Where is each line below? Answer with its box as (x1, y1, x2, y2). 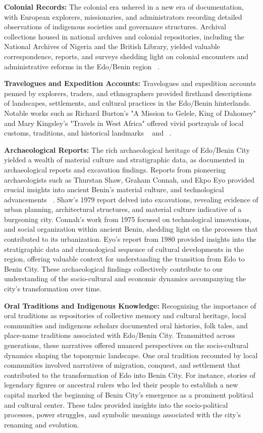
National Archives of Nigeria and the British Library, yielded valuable (4, 41, 220, 52)
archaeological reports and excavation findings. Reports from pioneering (4, 164, 226, 175)
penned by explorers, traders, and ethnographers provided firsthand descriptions (4, 88, 252, 98)
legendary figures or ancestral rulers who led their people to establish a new (4, 379, 238, 390)
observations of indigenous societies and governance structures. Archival (4, 21, 226, 32)
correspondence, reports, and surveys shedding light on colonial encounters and (4, 51, 249, 61)
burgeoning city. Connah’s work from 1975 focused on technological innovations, (4, 213, 251, 224)
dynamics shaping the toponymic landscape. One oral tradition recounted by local (4, 350, 258, 360)
